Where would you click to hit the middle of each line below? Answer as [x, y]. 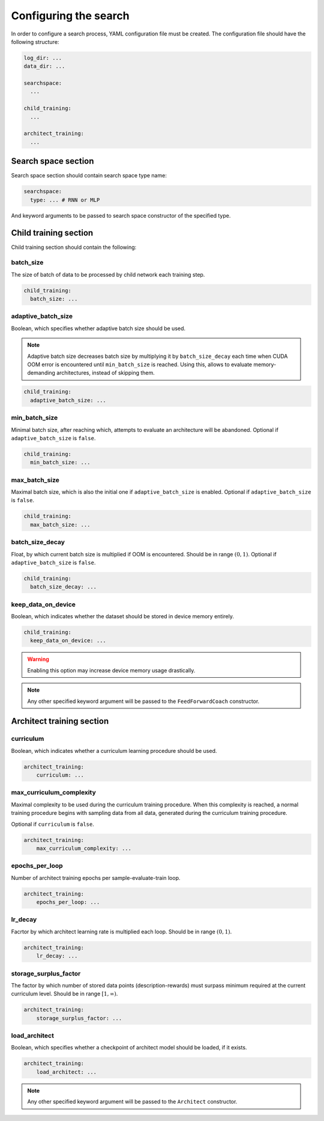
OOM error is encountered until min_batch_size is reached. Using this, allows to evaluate [140, 364]
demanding [41, 373]
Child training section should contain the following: [74, 247]
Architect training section [60, 721]
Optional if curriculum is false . [52, 824]
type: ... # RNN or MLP [65, 200]
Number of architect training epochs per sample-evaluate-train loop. [96, 877]
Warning [38, 659]
